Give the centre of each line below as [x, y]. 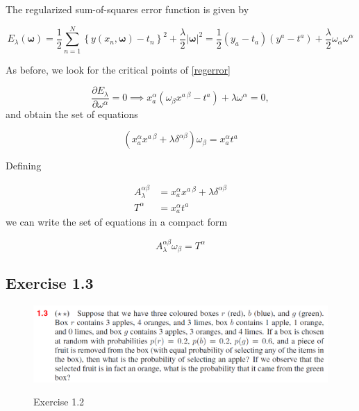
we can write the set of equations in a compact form [117, 222]
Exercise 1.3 [50, 283]
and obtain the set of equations [72, 114]
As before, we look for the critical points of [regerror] [118, 69]
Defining [24, 166]
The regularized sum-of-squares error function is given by [127, 9]
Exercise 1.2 [59, 402]
